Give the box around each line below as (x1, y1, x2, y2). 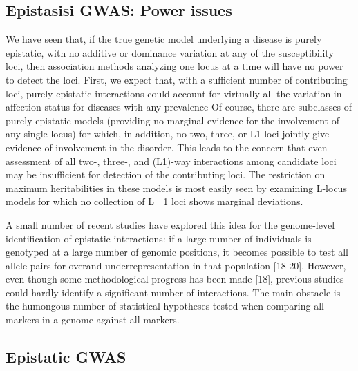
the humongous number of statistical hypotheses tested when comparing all (6, 298, 324, 313)
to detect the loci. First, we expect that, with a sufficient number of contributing (6, 72, 348, 86)
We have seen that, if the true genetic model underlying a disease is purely (6, 32, 322, 46)
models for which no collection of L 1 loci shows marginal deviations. (6, 194, 303, 209)
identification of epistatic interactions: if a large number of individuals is (6, 231, 312, 245)
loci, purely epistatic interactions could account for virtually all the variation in (6, 86, 342, 100)
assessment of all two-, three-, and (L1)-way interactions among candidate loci (6, 153, 337, 168)
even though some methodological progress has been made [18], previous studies (6, 272, 344, 286)
